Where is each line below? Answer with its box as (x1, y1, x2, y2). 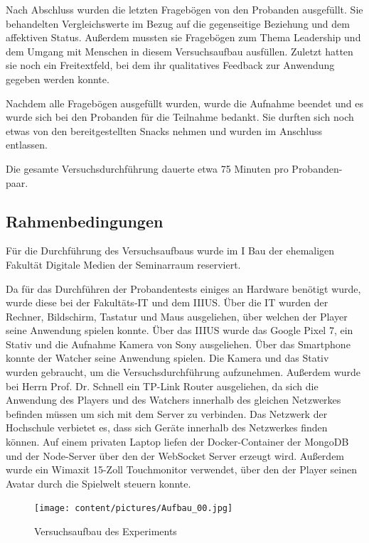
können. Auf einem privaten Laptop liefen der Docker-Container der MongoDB (6, 434, 349, 449)
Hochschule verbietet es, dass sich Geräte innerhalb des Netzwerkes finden (6, 420, 328, 435)
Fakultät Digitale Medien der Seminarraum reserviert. (6, 257, 241, 271)
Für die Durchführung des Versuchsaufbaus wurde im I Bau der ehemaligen (6, 243, 335, 258)
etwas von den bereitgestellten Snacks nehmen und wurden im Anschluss (6, 123, 323, 138)
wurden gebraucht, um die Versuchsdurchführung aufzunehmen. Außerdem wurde (6, 365, 361, 380)
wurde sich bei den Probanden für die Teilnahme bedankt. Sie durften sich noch (6, 109, 354, 124)
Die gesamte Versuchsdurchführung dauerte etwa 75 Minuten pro (6, 161, 289, 176)
